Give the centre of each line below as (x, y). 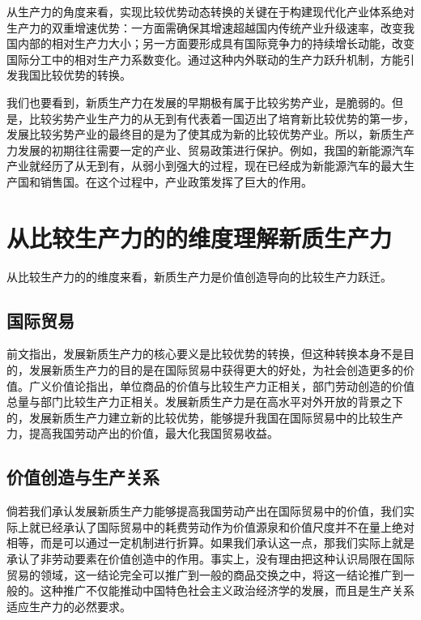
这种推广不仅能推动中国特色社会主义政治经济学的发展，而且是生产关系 (227, 590)
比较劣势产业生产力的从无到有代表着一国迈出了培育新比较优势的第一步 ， (221, 118)
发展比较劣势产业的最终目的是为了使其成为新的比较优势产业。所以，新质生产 (210, 134)
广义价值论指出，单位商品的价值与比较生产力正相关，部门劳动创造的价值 (221, 385)
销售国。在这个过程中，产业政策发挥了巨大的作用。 (176, 181)
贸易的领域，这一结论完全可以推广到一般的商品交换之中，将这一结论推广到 (205, 574)
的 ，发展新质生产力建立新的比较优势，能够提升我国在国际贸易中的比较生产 (205, 417)
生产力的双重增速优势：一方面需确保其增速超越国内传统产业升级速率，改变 (205, 27)
